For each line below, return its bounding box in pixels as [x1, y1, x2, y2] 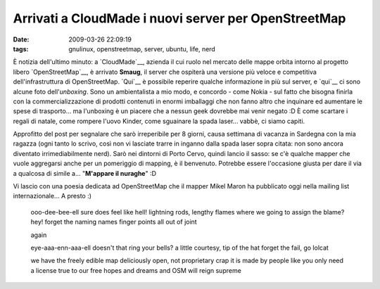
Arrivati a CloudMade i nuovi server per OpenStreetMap [13, 11, 346, 26]
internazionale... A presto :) [13, 192, 91, 200]
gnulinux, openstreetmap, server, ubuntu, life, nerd [68, 44, 216, 53]
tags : [13, 44, 29, 53]
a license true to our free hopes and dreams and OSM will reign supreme [30, 266, 242, 274]
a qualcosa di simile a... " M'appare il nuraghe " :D [13, 169, 157, 177]
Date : [13, 35, 30, 44]
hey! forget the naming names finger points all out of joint [30, 218, 197, 226]
